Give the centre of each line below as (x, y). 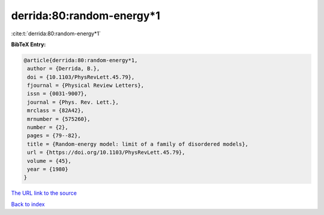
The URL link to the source (44, 193)
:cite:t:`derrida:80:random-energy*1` (56, 34)
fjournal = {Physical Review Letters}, (85, 86)
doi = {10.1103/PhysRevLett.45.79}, (81, 77)
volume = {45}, (49, 161)
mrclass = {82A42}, (55, 110)
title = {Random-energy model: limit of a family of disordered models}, (138, 144)
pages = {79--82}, (54, 136)
